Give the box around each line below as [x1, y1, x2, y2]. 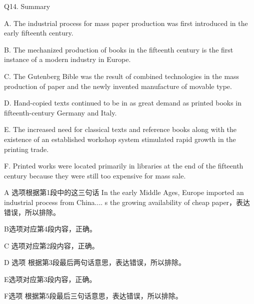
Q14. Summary [4, 1, 50, 11]
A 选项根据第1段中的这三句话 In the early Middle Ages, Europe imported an [4, 187, 244, 197]
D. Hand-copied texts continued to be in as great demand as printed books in [4, 97, 242, 108]
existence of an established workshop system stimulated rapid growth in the [4, 133, 236, 144]
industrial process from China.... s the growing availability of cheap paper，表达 [4, 196, 250, 207]
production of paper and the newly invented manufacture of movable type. [4, 80, 232, 91]
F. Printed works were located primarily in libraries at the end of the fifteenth [4, 160, 243, 171]
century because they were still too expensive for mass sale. [4, 170, 186, 180]
